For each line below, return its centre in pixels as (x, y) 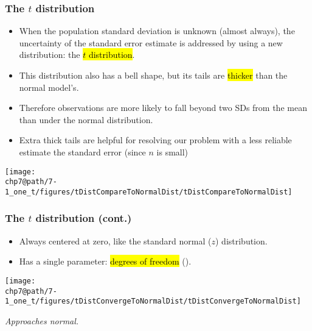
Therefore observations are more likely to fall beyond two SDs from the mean (163, 108)
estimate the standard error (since (82, 151)
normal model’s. (49, 87)
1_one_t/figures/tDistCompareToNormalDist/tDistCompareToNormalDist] (149, 192)
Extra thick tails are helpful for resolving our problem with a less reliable (155, 140)
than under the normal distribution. (86, 119)
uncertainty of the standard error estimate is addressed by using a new (151, 42)
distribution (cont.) (84, 218)
